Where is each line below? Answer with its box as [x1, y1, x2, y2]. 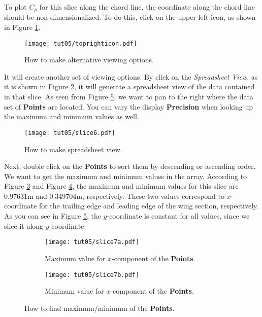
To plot [4, 2, 27, 12]
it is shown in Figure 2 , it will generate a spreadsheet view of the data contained [4, 81, 255, 92]
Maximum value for [45, 253, 106, 263]
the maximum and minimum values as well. [4, 111, 139, 122]
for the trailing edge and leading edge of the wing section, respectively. [39, 200, 259, 211]
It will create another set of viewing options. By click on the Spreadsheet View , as [4, 71, 258, 82]
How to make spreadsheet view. [24, 144, 122, 154]
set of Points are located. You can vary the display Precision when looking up [4, 101, 253, 112]
